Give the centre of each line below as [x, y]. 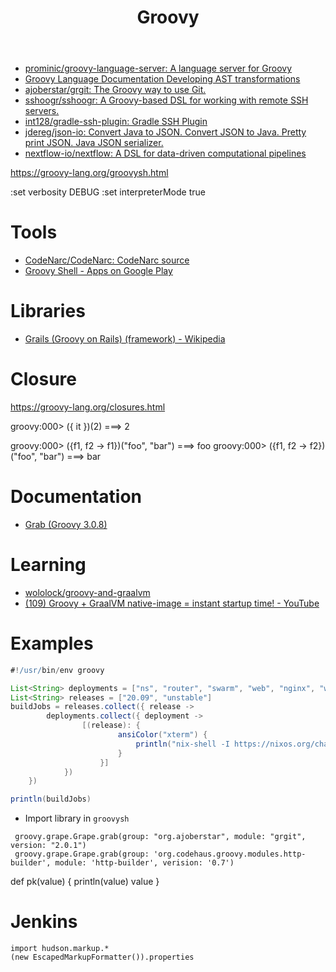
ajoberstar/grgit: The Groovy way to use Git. [115, 90]
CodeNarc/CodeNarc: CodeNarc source [107, 260]
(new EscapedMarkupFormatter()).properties [102, 957]
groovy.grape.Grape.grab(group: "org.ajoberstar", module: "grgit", [160, 837]
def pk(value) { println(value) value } [85, 882]
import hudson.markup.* [60, 949]
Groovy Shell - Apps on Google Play [98, 271]
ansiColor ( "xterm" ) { [162, 735]
